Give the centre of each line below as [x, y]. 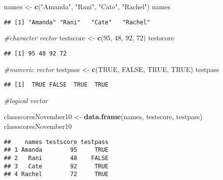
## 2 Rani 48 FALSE [56, 158]
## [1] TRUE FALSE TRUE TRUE [56, 85]
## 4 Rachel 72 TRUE [56, 174]
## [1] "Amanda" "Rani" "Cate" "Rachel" [77, 22]
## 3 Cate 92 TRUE [56, 166]
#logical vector [26, 100]
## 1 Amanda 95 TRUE [56, 150]
